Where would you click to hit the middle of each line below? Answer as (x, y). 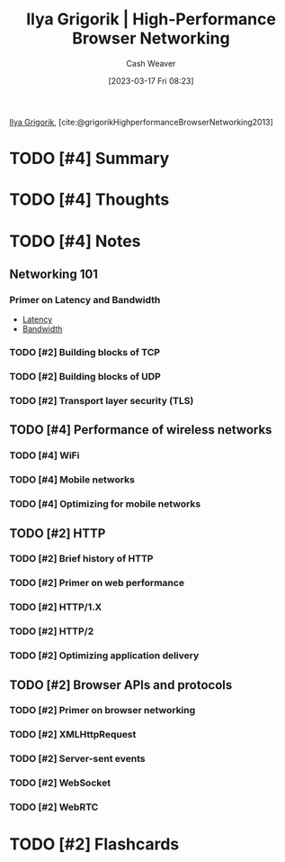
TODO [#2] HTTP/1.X (56, 607)
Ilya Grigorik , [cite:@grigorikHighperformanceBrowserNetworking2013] (142, 122)
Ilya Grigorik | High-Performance (151, 19)
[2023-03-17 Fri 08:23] (151, 80)
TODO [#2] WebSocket (60, 783)
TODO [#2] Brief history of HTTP (81, 559)
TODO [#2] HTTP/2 (52, 631)
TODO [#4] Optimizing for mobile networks (105, 504)
